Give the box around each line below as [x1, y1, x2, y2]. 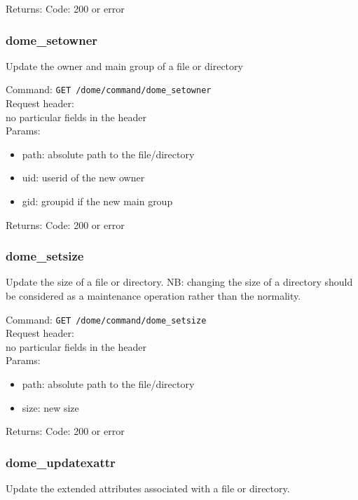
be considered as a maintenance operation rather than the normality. [6, 289, 301, 303]
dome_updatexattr [6, 453, 116, 471]
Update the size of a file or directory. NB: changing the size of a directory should [6, 275, 353, 289]
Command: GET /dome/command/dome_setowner [6, 82, 212, 97]
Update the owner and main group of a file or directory [6, 58, 243, 73]
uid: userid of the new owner [22, 170, 145, 185]
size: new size [22, 400, 79, 415]
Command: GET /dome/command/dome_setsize [6, 312, 207, 326]
